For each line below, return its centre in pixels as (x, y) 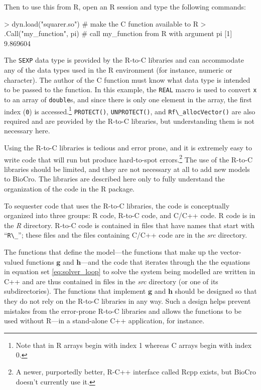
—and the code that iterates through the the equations (166, 261)
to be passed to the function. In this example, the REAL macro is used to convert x (130, 89)
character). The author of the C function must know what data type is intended (127, 79)
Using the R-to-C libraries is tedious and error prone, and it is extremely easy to (128, 148)
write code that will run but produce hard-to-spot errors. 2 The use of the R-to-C (128, 158)
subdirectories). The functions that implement (75, 291)
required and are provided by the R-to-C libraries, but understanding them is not (129, 121)
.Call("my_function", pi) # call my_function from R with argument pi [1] (118, 33)
